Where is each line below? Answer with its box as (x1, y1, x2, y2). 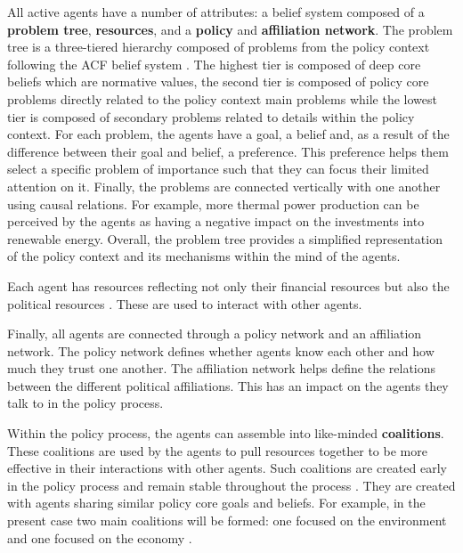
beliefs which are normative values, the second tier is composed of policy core (7, 72, 429, 91)
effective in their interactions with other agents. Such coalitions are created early (7, 459, 447, 477)
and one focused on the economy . (7, 528, 192, 547)
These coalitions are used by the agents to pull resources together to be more (7, 441, 427, 459)
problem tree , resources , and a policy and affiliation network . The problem (7, 20, 453, 38)
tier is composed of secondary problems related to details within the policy (7, 107, 415, 126)
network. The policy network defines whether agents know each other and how (7, 341, 435, 360)
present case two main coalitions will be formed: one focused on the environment (7, 511, 447, 530)
